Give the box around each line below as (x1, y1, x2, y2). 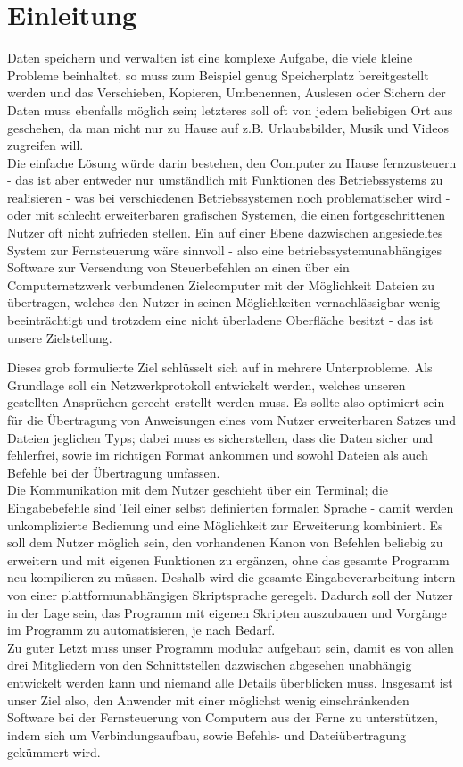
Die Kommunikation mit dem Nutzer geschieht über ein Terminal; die (7, 480, 388, 499)
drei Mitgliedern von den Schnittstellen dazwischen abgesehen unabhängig (7, 655, 412, 674)
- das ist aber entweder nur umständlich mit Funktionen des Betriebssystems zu (7, 171, 443, 189)
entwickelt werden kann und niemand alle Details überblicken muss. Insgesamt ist (7, 672, 453, 691)
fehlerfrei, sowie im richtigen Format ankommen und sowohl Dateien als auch (7, 446, 428, 464)
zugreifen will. (7, 136, 84, 154)
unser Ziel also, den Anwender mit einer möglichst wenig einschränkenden (7, 690, 409, 709)
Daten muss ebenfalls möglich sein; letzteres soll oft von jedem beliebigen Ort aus (7, 100, 453, 119)
